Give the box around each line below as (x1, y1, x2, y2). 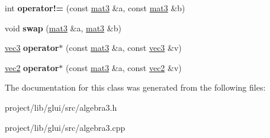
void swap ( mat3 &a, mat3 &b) (5, 21, 121, 34)
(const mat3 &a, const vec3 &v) (66, 41, 182, 54)
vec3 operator (5, 41, 59, 54)
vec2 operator (5, 61, 59, 73)
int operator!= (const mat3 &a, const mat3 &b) (5, 2, 185, 14)
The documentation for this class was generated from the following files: (5, 81, 266, 94)
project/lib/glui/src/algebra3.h (5, 101, 117, 113)
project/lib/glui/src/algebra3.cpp (5, 121, 126, 133)
